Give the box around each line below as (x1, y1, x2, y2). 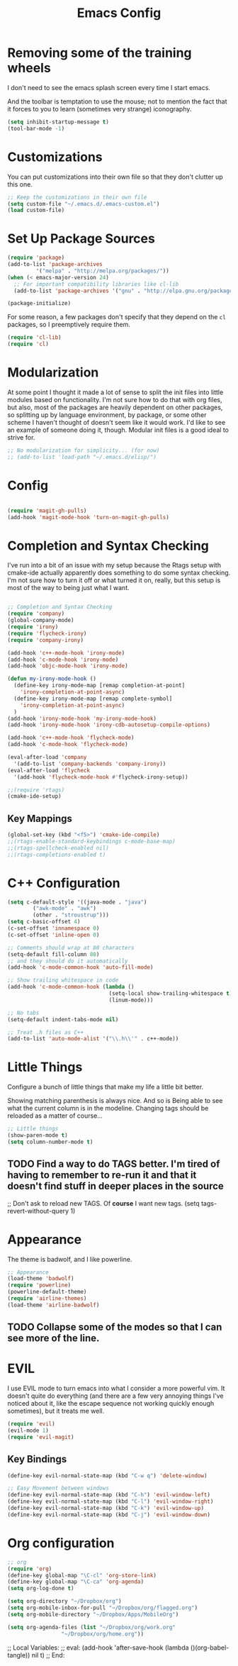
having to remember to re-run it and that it (7, 1169, 197, 1182)
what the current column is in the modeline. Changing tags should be (7, 1104, 209, 1113)
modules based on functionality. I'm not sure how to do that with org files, (7, 396, 222, 404)
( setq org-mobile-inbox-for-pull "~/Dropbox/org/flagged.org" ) (7, 1604, 198, 1611)
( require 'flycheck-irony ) (7, 630, 87, 637)
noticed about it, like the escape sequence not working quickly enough (7, 1399, 215, 1408)
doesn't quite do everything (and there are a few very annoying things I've (7, 1392, 225, 1400)
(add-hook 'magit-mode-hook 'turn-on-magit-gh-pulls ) (7, 513, 170, 521)
